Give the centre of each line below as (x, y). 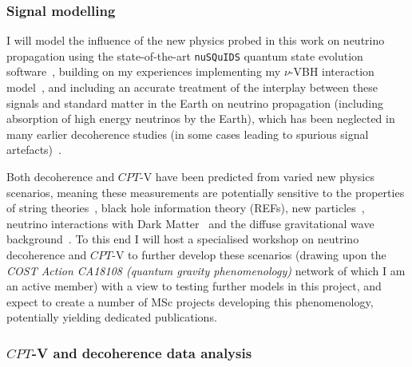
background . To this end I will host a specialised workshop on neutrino (183, 239)
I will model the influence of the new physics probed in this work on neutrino (196, 40)
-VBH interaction (332, 71)
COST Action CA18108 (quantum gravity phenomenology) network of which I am (206, 270)
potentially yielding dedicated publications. (112, 317)
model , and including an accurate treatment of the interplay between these (192, 87)
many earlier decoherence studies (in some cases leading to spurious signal (188, 134)
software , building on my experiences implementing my (144, 71)
